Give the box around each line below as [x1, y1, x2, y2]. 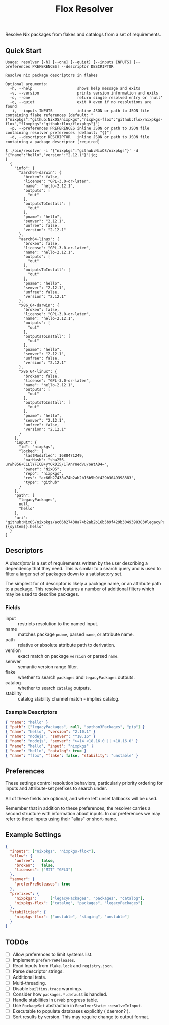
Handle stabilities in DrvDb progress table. [12, 997, 99, 1003]
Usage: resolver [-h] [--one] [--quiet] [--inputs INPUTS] [5, 60, 132, 65]
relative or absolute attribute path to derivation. [18, 642, 116, 648]
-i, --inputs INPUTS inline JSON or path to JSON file [10, 108, 150, 113]
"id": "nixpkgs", [18, 444, 55, 449]
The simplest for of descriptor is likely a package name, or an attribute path [5, 580, 161, 586]
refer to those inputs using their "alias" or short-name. [5, 816, 117, 822]
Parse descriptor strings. [12, 968, 64, 974]
